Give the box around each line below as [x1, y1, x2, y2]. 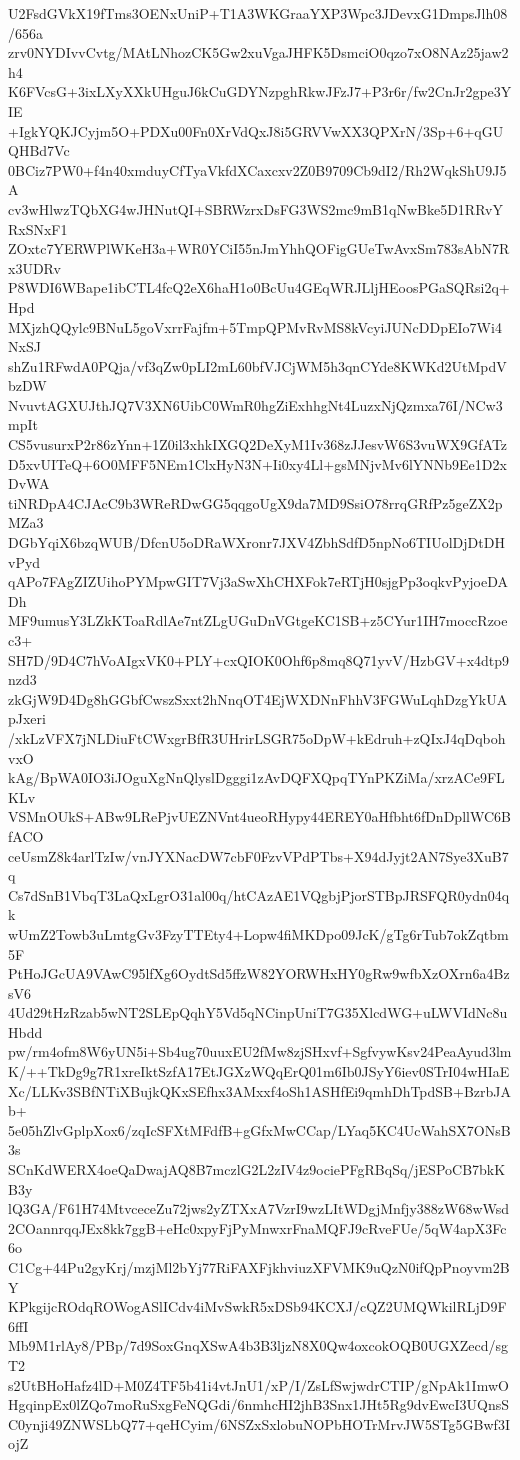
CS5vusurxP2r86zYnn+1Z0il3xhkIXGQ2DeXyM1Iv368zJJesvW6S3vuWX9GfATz [8, 434, 508, 455]
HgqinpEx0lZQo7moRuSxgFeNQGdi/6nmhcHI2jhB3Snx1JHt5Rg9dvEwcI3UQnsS [8, 1394, 509, 1415]
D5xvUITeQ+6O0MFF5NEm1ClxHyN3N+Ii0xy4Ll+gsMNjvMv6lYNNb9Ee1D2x [8, 453, 507, 474]
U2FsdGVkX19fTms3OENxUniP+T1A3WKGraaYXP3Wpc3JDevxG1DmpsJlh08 [8, 3, 508, 23]
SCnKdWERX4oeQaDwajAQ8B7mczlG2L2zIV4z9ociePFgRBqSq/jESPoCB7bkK [8, 1159, 506, 1180]
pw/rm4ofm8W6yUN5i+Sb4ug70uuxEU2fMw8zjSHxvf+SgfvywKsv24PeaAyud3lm [8, 1041, 512, 1062]
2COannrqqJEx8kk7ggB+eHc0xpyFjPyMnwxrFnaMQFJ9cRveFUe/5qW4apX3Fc [8, 1217, 507, 1238]
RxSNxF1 [8, 218, 68, 239]
